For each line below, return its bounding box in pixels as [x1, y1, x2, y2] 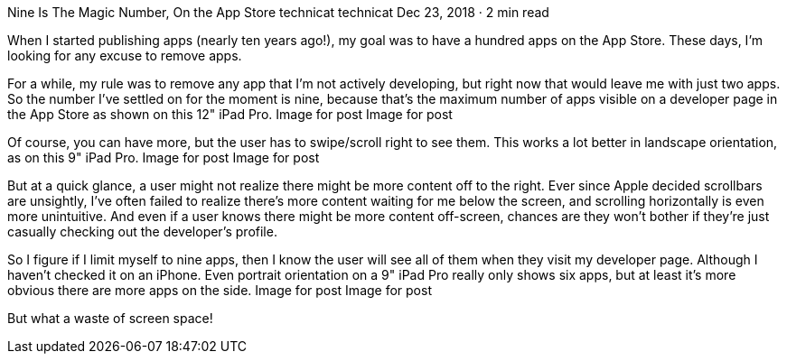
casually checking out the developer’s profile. [7, 224, 277, 239]
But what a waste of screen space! [7, 310, 213, 326]
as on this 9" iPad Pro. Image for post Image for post [7, 150, 320, 165]
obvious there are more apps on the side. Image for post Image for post [7, 282, 432, 298]
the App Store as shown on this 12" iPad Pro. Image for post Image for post [7, 106, 453, 122]
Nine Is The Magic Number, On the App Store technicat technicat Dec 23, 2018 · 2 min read [7, 5, 549, 20]
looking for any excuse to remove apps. [7, 48, 242, 63]
